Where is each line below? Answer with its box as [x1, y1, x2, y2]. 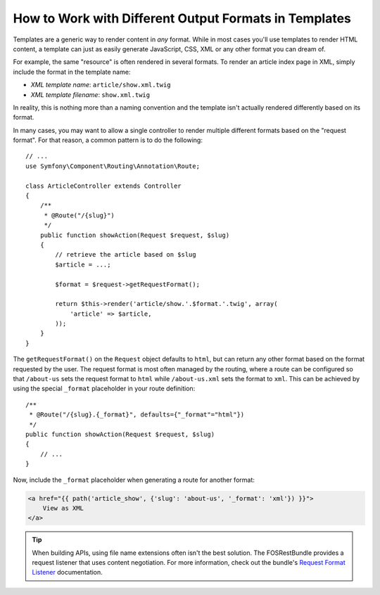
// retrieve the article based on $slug [55, 250, 196, 259]
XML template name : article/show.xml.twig [30, 81, 172, 89]
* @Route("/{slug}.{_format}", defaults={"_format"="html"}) [29, 411, 245, 418]
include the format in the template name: [13, 68, 131, 76]
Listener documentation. [32, 568, 103, 577]
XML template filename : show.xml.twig [30, 90, 151, 98]
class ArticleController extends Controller [25, 181, 182, 190]
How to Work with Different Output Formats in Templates [13, 11, 351, 26]
